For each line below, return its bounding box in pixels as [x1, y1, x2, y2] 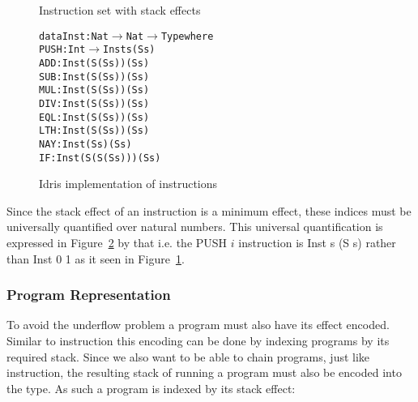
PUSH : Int [39, 44, 86, 56]
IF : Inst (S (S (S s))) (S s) [39, 152, 161, 164]
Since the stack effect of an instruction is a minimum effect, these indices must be [6, 202, 412, 219]
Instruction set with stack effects [39, 2, 201, 18]
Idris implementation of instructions [39, 175, 218, 192]
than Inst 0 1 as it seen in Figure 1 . [6, 250, 185, 267]
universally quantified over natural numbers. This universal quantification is [6, 218, 383, 235]
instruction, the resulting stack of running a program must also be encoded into [6, 364, 402, 381]
